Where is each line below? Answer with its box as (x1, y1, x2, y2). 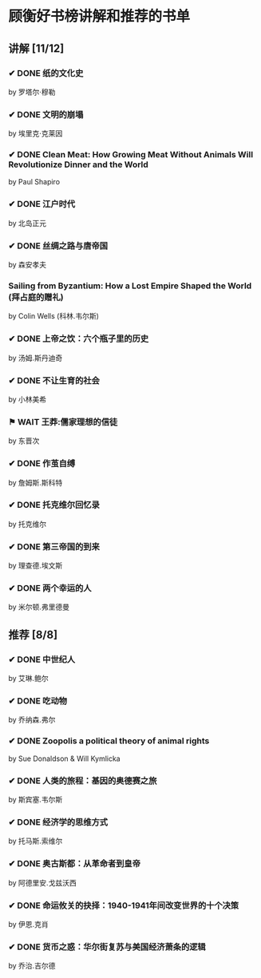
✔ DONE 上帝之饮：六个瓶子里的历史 (8, 333, 149, 344)
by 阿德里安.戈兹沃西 (8, 877, 77, 887)
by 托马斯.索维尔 (8, 836, 63, 846)
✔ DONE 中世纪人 (8, 654, 76, 665)
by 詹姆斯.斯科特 (8, 477, 63, 487)
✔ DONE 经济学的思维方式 (8, 816, 109, 827)
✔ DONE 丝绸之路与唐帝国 (8, 240, 109, 251)
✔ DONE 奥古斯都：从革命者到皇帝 (8, 858, 141, 869)
